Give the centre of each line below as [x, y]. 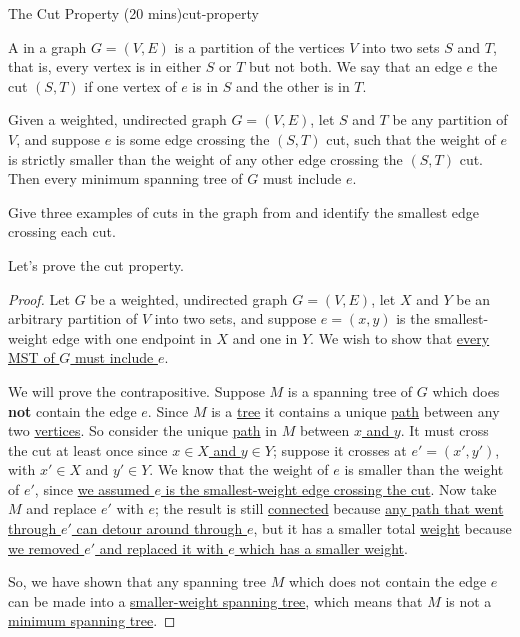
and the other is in [292, 85]
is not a [468, 600]
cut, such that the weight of [411, 138]
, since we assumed [92, 488]
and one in [265, 337]
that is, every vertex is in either [105, 66]
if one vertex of [130, 85]
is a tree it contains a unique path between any [355, 410]
